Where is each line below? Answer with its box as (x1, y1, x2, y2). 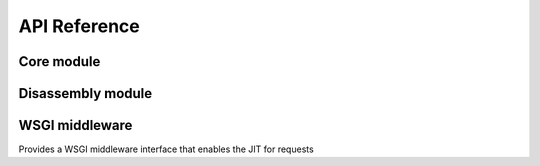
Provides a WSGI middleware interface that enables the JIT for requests (18, 143, 314, 155)
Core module (18, 53, 101, 70)
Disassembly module (18, 85, 153, 102)
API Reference (18, 15, 140, 37)
